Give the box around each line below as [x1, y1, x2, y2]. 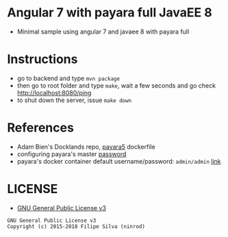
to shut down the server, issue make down [16, 96, 132, 104]
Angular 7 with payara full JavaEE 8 [7, 5, 212, 21]
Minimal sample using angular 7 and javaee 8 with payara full [16, 27, 190, 36]
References [7, 120, 74, 136]
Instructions [7, 51, 78, 67]
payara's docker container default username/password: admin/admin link [16, 157, 221, 165]
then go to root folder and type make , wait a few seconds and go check [16, 81, 216, 90]
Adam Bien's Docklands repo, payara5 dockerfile [16, 142, 155, 151]
